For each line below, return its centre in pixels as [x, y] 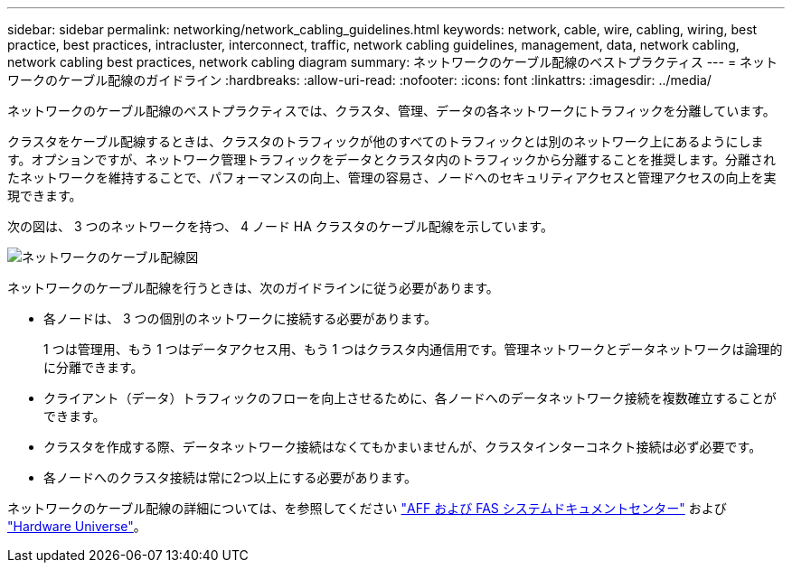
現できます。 [45, 196]
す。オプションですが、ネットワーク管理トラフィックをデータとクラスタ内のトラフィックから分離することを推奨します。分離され [392, 159]
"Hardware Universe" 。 [77, 526]
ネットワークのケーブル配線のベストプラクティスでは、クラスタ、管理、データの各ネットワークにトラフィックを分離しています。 [391, 111]
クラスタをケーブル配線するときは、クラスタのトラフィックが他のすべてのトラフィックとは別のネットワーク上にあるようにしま [386, 141]
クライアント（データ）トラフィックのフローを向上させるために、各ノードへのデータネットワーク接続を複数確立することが [410, 398]
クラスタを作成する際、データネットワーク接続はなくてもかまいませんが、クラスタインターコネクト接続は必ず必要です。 [403, 447]
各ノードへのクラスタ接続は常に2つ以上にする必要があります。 [230, 477]
